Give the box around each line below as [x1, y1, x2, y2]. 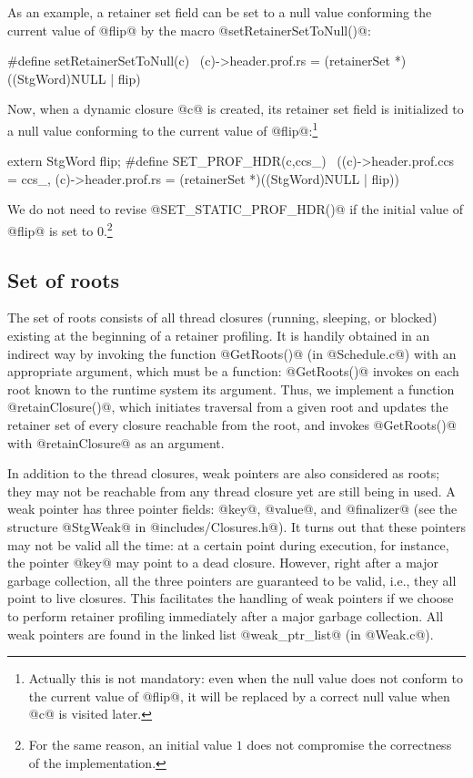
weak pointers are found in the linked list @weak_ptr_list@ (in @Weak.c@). [7, 624, 434, 643]
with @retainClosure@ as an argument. [7, 433, 225, 452]
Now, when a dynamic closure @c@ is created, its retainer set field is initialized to [7, 99, 464, 118]
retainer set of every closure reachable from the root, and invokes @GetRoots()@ [7, 415, 457, 435]
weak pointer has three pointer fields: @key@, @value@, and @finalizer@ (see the [7, 499, 458, 518]
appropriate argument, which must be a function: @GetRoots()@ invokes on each [7, 362, 459, 381]
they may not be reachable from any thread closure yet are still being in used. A [7, 481, 456, 500]
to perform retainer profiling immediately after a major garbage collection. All [7, 606, 444, 625]
